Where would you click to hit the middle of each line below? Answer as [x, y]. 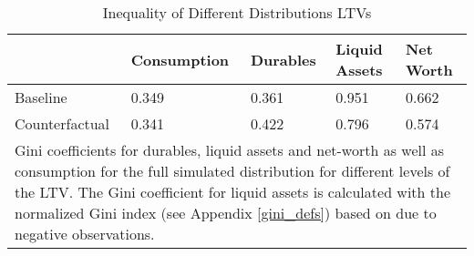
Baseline [41, 97]
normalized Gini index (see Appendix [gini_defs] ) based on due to [226, 213]
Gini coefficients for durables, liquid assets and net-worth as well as [230, 150]
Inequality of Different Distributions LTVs [237, 12]
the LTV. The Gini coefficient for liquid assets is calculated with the [233, 192]
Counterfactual [62, 123]
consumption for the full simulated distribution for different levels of [232, 171]
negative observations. [85, 234]
